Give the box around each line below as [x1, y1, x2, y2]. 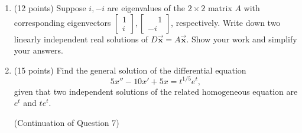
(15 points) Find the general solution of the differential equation [14, 64, 246, 76]
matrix [207, 2, 232, 14]
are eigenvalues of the [107, 2, 186, 14]
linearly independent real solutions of [14, 32, 148, 45]
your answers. [14, 44, 63, 56]
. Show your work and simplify [186, 32, 297, 45]
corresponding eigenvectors [14, 16, 111, 28]
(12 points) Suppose [14, 2, 86, 14]
